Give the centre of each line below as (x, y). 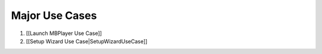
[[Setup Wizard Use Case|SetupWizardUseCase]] (87, 41)
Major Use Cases (54, 15)
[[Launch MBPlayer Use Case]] (64, 33)
